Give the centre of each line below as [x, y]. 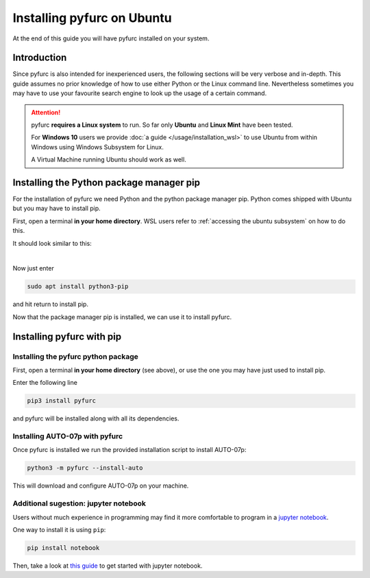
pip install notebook [63, 548]
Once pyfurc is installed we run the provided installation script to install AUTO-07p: [129, 450]
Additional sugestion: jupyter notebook [79, 503]
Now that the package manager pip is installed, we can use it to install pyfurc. [122, 317]
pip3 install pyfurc [61, 401]
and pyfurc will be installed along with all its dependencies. [96, 418]
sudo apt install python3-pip [78, 287]
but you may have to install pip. [57, 208]
